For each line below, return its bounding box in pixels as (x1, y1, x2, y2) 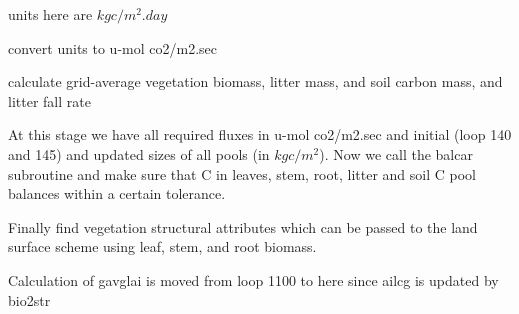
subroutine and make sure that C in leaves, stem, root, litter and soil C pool (8, 163, 476, 184)
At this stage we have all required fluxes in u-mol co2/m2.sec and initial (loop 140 (8, 124, 512, 145)
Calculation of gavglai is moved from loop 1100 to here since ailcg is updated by (8, 269, 499, 290)
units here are (8, 4, 93, 24)
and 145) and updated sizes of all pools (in (8, 143, 270, 164)
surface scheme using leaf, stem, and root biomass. (8, 236, 317, 257)
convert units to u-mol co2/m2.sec (8, 37, 217, 58)
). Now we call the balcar (319, 143, 473, 164)
